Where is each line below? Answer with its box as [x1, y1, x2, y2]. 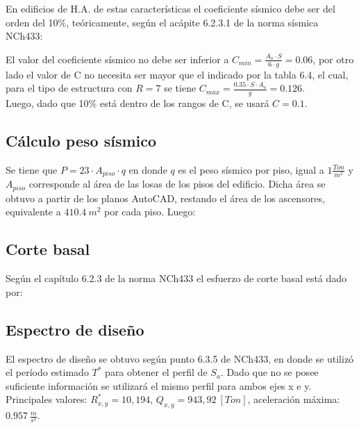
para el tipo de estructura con [6, 81, 133, 95]
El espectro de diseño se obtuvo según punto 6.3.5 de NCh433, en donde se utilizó [6, 351, 354, 365]
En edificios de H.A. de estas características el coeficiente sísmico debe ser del [6, 1, 335, 15]
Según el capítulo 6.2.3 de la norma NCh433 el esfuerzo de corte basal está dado [6, 271, 347, 286]
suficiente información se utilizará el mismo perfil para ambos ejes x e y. [6, 378, 312, 393]
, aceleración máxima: [247, 392, 340, 406]
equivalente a [6, 204, 61, 219]
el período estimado [6, 365, 89, 379]
